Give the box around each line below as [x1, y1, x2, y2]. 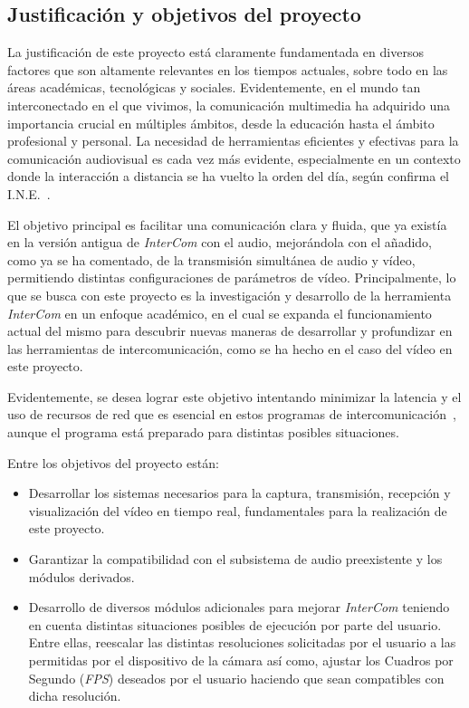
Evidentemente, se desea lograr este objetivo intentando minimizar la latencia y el [7, 387, 462, 406]
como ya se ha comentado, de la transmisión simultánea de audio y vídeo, [7, 250, 416, 269]
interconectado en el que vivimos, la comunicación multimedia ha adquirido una [7, 95, 451, 114]
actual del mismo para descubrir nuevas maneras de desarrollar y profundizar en [7, 321, 453, 340]
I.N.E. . [7, 184, 51, 203]
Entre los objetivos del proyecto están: [7, 453, 219, 472]
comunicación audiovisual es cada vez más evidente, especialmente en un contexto [7, 148, 461, 167]
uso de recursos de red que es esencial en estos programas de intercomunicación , [7, 405, 456, 424]
